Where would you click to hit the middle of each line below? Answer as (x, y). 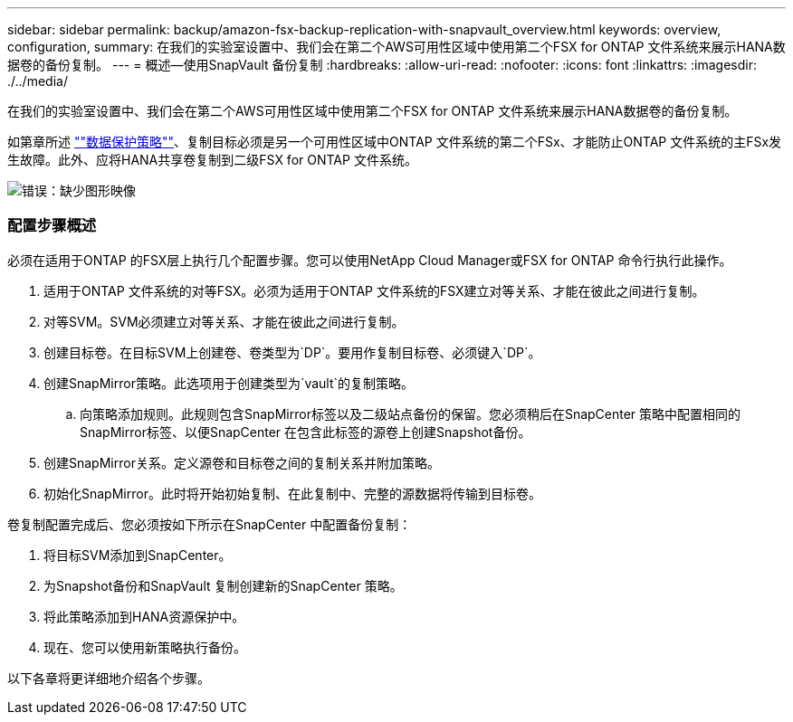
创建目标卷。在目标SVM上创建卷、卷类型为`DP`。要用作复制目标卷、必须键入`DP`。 (292, 352)
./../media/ (38, 81)
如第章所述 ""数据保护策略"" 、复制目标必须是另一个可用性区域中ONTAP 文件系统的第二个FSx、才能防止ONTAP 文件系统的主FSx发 (395, 142)
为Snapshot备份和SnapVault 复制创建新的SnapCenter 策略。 (223, 585)
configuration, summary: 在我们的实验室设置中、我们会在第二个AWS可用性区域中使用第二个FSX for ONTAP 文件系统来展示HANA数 (396, 47)
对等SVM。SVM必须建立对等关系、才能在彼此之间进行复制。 (224, 321)
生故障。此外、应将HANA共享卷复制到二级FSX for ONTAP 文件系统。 (212, 160)
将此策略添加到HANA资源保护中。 (144, 616)
